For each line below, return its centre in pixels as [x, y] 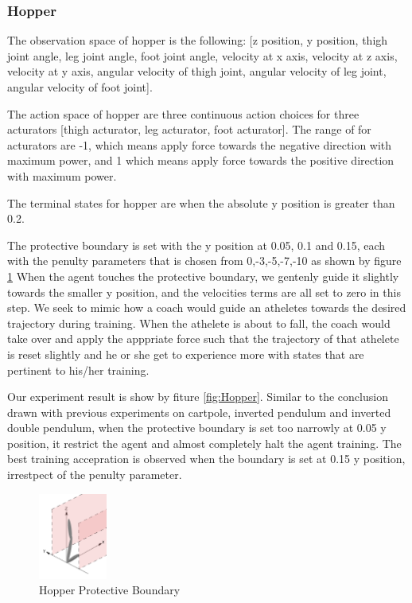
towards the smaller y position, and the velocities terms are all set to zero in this [204, 292]
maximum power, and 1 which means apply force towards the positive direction [201, 160]
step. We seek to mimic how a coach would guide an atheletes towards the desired [207, 307]
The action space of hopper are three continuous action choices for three [183, 113]
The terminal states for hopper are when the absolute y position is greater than [201, 202]
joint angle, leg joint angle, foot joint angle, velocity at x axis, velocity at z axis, [202, 55]
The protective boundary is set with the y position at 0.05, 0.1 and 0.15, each [196, 245]
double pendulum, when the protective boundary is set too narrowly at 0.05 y [197, 428]
